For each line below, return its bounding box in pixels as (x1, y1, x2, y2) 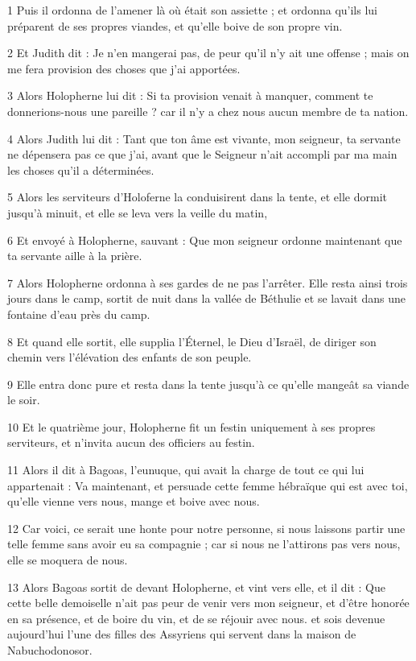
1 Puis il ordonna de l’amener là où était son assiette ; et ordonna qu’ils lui (7, 2, 377, 18)
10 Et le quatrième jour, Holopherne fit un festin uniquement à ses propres (7, 418, 376, 435)
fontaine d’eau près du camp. (7, 305, 150, 322)
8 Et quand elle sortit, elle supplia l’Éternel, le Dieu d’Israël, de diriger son (7, 333, 377, 349)
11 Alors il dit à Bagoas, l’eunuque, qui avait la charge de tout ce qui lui (7, 461, 365, 478)
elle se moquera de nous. (7, 552, 128, 568)
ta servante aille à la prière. (7, 247, 142, 264)
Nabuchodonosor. (7, 642, 93, 658)
